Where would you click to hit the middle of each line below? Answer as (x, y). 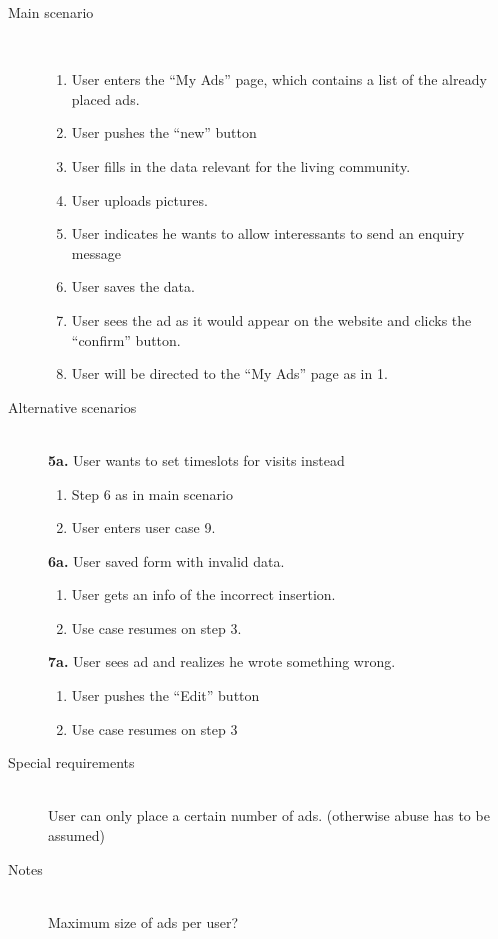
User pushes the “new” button (164, 132)
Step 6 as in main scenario (152, 493)
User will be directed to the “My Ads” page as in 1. (229, 373)
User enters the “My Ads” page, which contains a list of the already (279, 79)
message (96, 252)
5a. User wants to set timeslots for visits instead (196, 459)
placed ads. (105, 98)
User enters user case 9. (143, 527)
